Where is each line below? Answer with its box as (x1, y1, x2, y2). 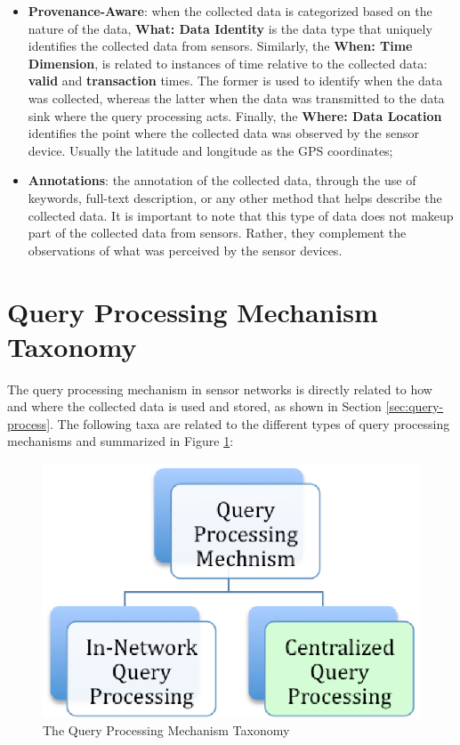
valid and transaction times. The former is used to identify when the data (28, 71, 443, 90)
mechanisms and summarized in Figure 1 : (7, 432, 234, 450)
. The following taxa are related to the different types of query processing (50, 414, 450, 433)
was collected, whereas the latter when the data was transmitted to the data (28, 88, 445, 107)
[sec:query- (385, 397, 444, 416)
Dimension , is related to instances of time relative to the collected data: (28, 53, 428, 72)
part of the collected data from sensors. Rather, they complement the (28, 223, 407, 242)
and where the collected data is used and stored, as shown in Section (7, 397, 382, 416)
